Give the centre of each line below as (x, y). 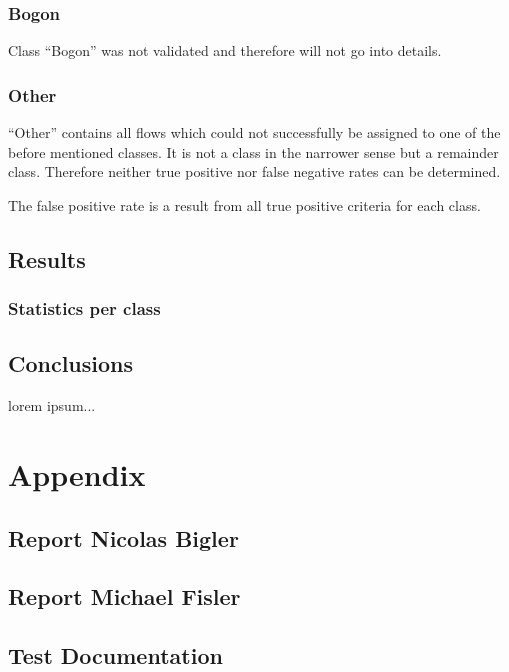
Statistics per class (84, 308)
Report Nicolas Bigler (123, 537)
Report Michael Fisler (124, 596)
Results (47, 258)
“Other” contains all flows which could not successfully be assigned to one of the (254, 132)
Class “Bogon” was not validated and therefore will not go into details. (225, 50)
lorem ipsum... (52, 405)
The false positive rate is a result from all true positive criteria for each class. (244, 204)
